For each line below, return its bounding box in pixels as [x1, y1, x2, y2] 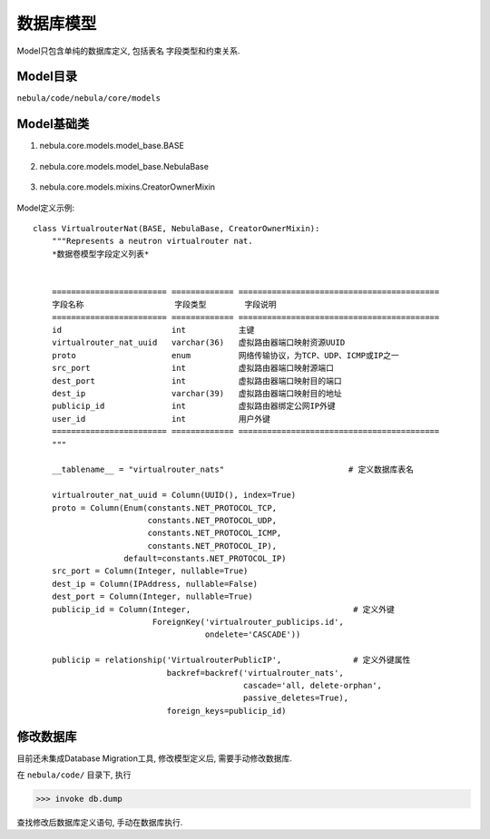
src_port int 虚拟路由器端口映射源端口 [51, 363, 335, 374]
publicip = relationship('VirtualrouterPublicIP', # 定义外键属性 [51, 655, 411, 666]
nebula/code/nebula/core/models [16, 93, 161, 103]
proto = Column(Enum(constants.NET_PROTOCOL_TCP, [51, 502, 277, 512]
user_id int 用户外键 [51, 414, 271, 424]
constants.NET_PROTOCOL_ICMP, [147, 528, 282, 539]
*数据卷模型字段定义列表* [51, 249, 150, 259]
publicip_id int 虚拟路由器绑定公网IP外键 [51, 401, 336, 412]
